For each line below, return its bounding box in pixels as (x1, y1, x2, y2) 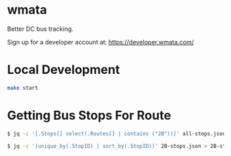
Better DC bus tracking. (7, 25, 74, 33)
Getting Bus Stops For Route (7, 107, 172, 123)
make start (7, 84, 38, 91)
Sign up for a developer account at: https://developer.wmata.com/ (7, 38, 195, 46)
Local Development (7, 62, 120, 77)
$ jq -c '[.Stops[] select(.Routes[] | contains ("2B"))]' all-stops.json (7, 130, 226, 137)
